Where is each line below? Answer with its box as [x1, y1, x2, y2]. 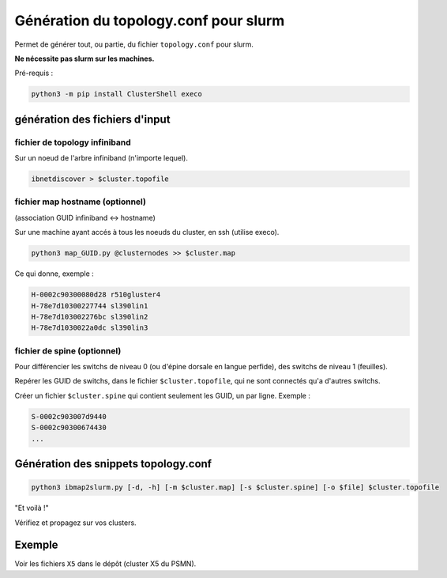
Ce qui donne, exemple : [14, 269, 94, 278]
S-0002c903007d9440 [31, 412, 107, 421]
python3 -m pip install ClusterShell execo [31, 89, 203, 99]
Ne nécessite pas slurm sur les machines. [14, 54, 155, 63]
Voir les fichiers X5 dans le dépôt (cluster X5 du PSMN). [14, 559, 197, 569]
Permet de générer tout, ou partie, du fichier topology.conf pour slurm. [14, 40, 254, 49]
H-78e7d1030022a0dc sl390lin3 [31, 323, 148, 332]
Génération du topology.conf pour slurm [14, 12, 285, 29]
